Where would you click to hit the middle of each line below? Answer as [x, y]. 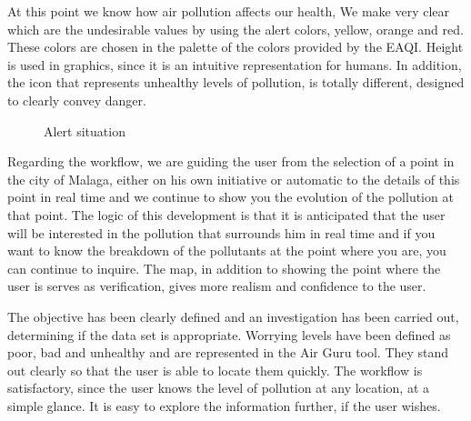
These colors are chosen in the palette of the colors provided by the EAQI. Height [235, 47]
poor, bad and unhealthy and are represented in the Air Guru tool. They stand [228, 352]
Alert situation [85, 130]
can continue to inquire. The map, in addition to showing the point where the [224, 268]
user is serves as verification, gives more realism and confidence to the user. [217, 286]
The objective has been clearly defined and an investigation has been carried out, [233, 316]
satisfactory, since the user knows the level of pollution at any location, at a [219, 388]
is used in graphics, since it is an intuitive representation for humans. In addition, [235, 64]
